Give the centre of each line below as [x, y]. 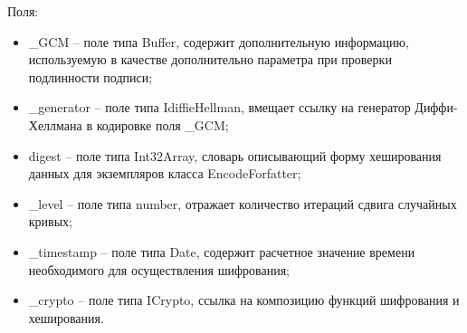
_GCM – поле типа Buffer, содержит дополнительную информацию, [219, 41]
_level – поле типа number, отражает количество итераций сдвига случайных [243, 203]
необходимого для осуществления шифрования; [159, 269]
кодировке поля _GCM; [162, 124]
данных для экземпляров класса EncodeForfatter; [165, 173]
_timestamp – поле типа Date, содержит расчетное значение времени [222, 251]
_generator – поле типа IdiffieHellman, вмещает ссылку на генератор [219, 107]
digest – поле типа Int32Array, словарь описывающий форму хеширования [235, 155]
